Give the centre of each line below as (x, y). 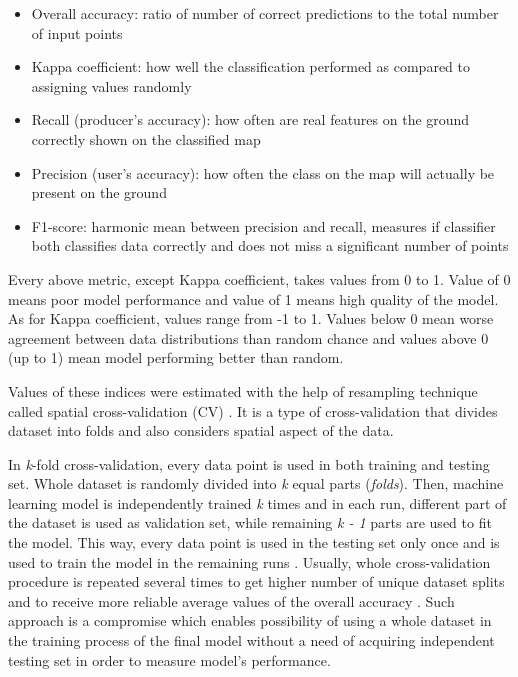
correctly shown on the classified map (146, 138)
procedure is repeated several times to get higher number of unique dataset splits (256, 581)
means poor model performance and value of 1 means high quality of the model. (253, 298)
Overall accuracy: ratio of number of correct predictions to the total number (265, 13)
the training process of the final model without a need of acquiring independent (251, 640)
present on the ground (99, 192)
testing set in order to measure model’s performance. (169, 659)
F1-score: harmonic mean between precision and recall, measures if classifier (263, 225)
